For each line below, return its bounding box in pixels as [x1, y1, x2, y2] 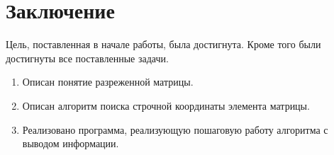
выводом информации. [22, 136, 119, 151]
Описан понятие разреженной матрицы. [22, 74, 194, 89]
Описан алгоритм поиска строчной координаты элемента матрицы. [22, 98, 310, 113]
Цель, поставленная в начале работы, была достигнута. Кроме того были [6, 37, 321, 52]
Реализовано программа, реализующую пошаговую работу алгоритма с [22, 122, 328, 137]
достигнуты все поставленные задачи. [6, 50, 169, 65]
